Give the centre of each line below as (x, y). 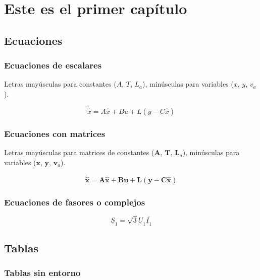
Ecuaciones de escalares (53, 65)
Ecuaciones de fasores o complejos (75, 202)
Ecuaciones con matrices (55, 133)
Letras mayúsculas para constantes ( (60, 84)
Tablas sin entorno (42, 272)
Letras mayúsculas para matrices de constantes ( (79, 152)
